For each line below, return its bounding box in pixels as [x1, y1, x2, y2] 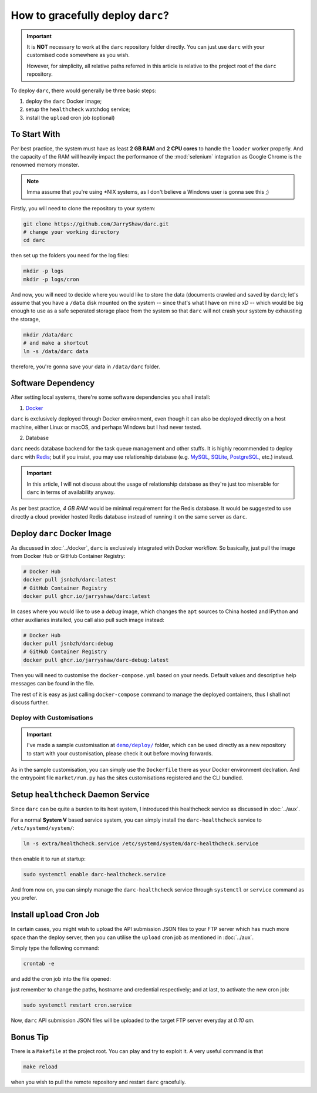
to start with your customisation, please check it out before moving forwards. [26, 749, 213, 757]
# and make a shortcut [23, 339, 89, 347]
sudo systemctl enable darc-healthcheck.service [23, 871, 166, 878]
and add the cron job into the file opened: [11, 976, 112, 983]
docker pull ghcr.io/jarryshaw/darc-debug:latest [23, 657, 169, 663]
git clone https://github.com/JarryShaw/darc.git [23, 220, 169, 227]
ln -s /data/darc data [23, 348, 89, 355]
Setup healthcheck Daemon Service [11, 790, 150, 800]
